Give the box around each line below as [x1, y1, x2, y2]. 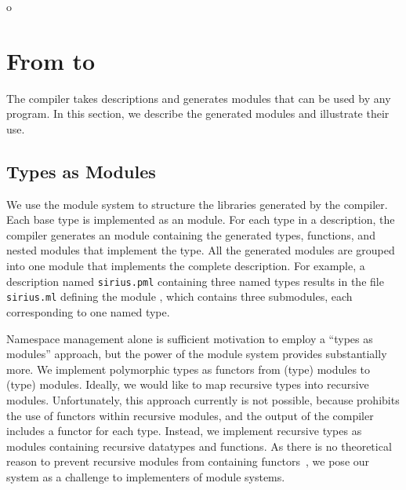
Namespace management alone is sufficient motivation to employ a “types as [6, 330, 373, 346]
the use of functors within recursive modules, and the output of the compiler [6, 407, 374, 423]
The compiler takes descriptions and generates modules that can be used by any [6, 90, 391, 106]
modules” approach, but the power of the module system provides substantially [6, 346, 387, 362]
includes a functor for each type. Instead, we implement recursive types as [6, 422, 362, 439]
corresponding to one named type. [6, 303, 170, 320]
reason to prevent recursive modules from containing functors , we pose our [6, 453, 370, 470]
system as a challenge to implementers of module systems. [6, 468, 285, 485]
